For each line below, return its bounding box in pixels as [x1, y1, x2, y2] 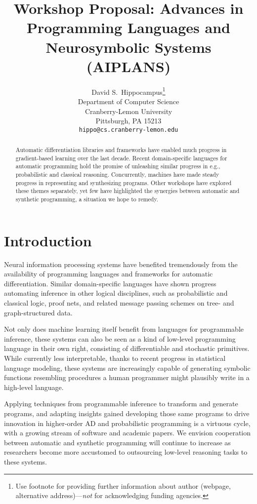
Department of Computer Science [78, 96, 179, 106]
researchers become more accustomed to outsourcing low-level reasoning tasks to [4, 447, 248, 457]
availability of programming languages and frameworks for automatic [4, 269, 213, 279]
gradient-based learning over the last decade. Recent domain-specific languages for [15, 154, 227, 162]
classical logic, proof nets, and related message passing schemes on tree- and [4, 298, 234, 308]
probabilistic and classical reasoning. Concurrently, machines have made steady [15, 170, 219, 179]
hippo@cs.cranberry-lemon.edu [79, 126, 178, 133]
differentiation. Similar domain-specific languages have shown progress [4, 278, 216, 288]
